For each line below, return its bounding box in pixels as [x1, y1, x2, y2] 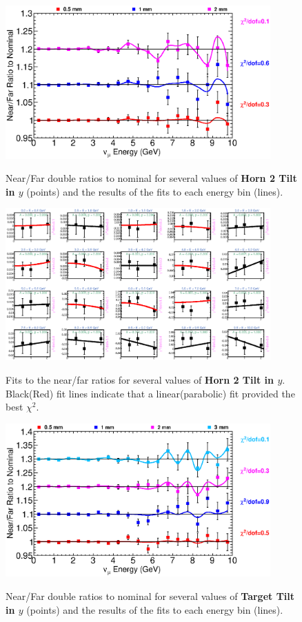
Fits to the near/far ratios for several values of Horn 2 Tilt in [6, 373, 274, 387]
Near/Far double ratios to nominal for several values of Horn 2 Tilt [6, 171, 297, 185]
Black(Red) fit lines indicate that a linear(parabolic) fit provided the [6, 386, 295, 400]
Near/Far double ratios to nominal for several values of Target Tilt [6, 588, 295, 603]
